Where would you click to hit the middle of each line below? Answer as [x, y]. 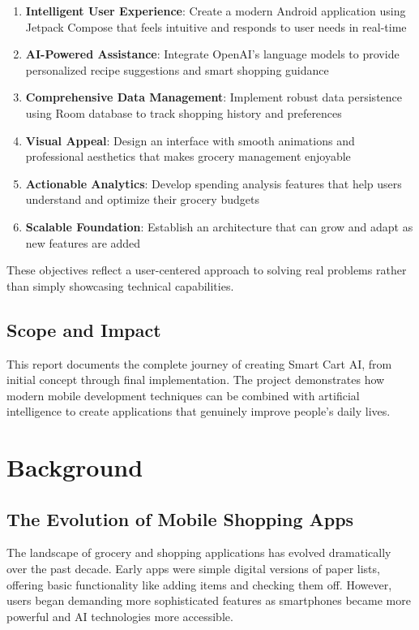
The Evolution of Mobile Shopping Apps [180, 518]
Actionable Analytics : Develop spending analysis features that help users [214, 183]
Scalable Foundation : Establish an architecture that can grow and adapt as [219, 226]
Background [75, 467]
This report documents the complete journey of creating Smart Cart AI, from [199, 363]
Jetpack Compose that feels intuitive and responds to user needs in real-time [216, 26]
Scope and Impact [84, 329]
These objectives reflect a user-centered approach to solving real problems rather [207, 270]
